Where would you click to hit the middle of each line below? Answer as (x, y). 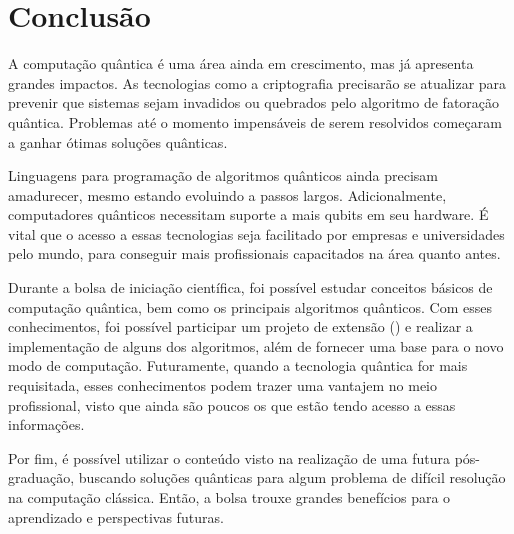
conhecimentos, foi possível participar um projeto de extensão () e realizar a (240, 326)
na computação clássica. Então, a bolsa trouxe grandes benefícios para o (229, 497)
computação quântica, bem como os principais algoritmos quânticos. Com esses (250, 306)
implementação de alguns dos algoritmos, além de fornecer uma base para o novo (256, 345)
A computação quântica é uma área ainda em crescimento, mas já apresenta (241, 63)
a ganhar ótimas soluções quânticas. (118, 141)
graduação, (41, 477)
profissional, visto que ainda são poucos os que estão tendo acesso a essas (232, 404)
